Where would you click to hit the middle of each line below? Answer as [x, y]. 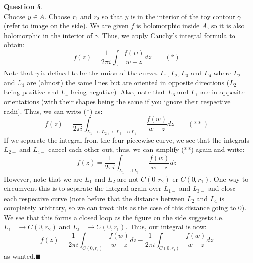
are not [128, 178]
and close [222, 188]
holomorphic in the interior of [48, 35]
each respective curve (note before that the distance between [94, 198]
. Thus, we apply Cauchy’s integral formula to [167, 35]
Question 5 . [23, 6]
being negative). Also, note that [118, 92]
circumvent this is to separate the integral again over [83, 188]
